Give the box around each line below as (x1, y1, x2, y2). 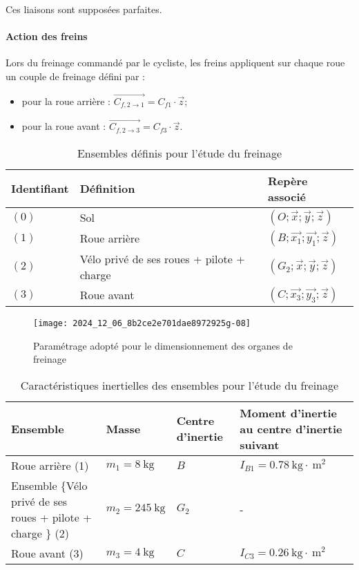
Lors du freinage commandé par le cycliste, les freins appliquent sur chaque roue (6, 55, 345, 70)
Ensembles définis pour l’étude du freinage (77, 144, 282, 161)
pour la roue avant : (21, 119, 106, 133)
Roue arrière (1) (11, 457, 89, 473)
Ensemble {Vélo (11, 477, 88, 493)
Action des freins (6, 29, 88, 44)
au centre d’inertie (240, 420, 342, 437)
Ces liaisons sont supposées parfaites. (6, 2, 162, 16)
